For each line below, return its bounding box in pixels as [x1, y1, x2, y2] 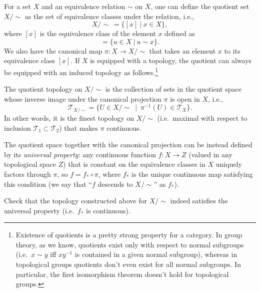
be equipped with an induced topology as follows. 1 [4, 65, 158, 77]
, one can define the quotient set [150, 1, 249, 11]
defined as [164, 28, 195, 39]
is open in [170, 93, 200, 104]
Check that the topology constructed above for [4, 195, 147, 206]
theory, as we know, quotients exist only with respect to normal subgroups [15, 239, 244, 249]
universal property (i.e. [4, 205, 74, 215]
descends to [97, 178, 133, 189]
